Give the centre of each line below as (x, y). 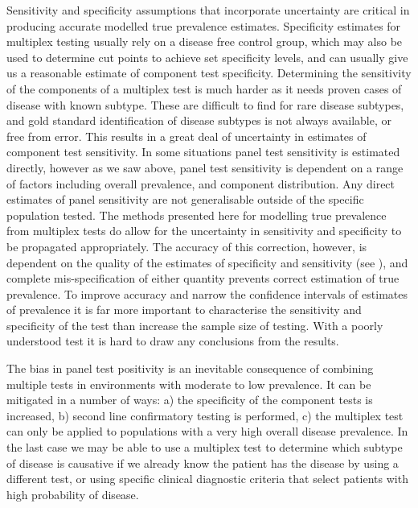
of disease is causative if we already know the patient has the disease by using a (203, 463)
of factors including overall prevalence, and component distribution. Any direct (201, 183)
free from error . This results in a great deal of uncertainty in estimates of (186, 136)
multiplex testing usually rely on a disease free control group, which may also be (205, 41)
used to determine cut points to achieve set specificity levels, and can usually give (207, 57)
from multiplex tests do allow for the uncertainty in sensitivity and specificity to (204, 231)
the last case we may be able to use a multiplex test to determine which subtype (205, 447)
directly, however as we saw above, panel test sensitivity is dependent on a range (205, 167)
